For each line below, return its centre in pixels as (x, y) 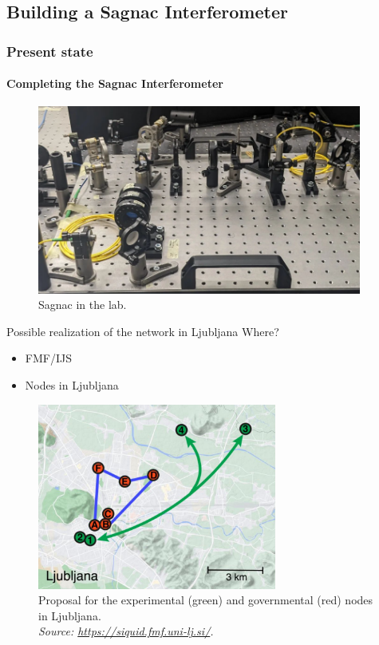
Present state (50, 51)
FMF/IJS (48, 358)
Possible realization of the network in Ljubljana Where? (143, 331)
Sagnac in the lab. (83, 305)
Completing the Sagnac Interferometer (115, 83)
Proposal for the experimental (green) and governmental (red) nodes (206, 600)
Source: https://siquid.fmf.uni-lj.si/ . (126, 631)
